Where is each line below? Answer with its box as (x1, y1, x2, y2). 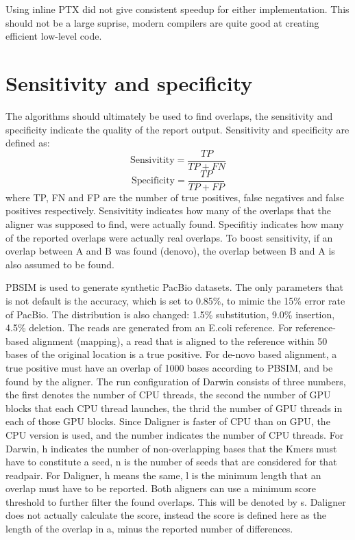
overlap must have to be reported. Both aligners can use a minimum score (5, 481, 316, 496)
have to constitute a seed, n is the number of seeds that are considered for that (5, 454, 337, 469)
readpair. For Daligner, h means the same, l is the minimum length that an (5, 467, 321, 482)
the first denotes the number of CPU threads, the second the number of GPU (5, 387, 331, 402)
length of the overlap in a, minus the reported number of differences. (5, 522, 293, 536)
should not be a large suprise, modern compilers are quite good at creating (5, 15, 319, 29)
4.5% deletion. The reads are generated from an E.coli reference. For (5, 320, 293, 335)
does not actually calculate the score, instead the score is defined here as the (5, 508, 326, 522)
